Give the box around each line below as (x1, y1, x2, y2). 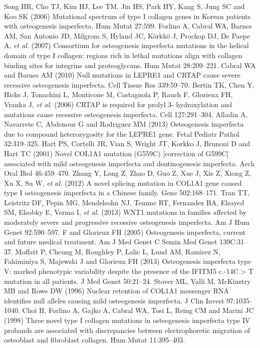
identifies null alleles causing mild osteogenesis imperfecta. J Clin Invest (4, 295, 224, 305)
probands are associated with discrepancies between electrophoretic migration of (4, 324, 250, 335)
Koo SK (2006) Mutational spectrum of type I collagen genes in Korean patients (4, 11, 251, 21)
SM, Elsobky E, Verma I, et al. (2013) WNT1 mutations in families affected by (4, 207, 247, 217)
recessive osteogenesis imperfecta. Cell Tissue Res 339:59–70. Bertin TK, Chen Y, (4, 79, 254, 90)
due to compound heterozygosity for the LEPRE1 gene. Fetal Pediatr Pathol (4, 128, 239, 139)
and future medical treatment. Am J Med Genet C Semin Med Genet (4, 236, 217, 247)
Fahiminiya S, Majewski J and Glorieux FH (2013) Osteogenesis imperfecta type (4, 256, 251, 266)
